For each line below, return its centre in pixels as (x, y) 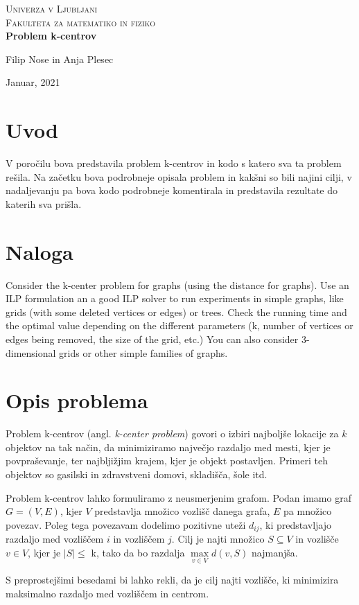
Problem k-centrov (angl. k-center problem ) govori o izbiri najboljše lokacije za (172, 433)
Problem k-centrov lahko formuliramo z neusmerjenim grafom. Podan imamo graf (178, 497)
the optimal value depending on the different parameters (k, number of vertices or (179, 325)
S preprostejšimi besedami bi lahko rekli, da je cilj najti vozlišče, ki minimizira (172, 580)
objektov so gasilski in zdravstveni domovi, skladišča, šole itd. (137, 474)
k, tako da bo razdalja (138, 552)
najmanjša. (275, 552)
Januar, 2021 (33, 82)
